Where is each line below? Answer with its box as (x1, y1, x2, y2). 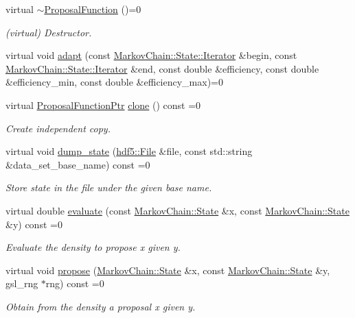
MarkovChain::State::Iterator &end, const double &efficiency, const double (5, 61, 319, 75)
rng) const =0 (45, 276, 104, 291)
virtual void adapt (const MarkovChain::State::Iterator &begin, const (5, 48, 297, 62)
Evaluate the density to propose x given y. (5, 240, 181, 254)
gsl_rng (5, 276, 38, 291)
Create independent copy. (5, 121, 111, 135)
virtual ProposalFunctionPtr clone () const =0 (5, 97, 201, 112)
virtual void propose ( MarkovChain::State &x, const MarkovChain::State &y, (5, 262, 330, 277)
